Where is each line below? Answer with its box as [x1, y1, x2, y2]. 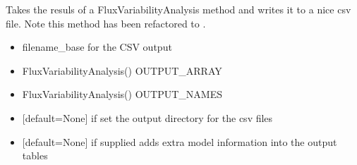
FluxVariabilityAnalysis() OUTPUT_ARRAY [22, 63, 222, 78]
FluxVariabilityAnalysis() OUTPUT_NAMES [22, 87, 222, 102]
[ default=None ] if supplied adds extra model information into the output [22, 134, 337, 149]
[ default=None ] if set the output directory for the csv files [22, 110, 273, 125]
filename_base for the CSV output [22, 39, 172, 54]
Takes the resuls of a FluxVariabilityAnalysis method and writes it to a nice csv [6, 2, 351, 16]
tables [22, 148, 48, 163]
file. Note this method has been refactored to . [6, 16, 206, 30]
